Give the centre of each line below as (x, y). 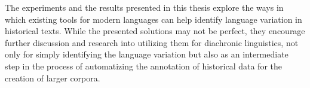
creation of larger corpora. (53, 78)
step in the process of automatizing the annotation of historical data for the (144, 66)
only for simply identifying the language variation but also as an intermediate (147, 54)
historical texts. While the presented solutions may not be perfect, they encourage (155, 31)
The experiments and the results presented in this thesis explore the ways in (144, 7)
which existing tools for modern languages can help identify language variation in (154, 19)
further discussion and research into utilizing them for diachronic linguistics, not (152, 42)
